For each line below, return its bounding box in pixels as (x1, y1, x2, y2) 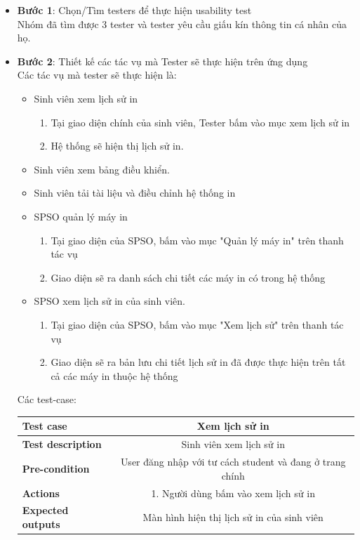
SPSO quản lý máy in (34, 209, 128, 223)
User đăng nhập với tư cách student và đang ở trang (120, 454, 346, 469)
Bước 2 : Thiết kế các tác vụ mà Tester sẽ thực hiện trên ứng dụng (17, 53, 308, 68)
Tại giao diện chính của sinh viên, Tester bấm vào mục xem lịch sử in (51, 114, 350, 129)
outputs (22, 516, 60, 531)
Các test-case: (17, 392, 76, 407)
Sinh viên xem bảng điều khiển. (34, 162, 170, 176)
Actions (22, 485, 60, 500)
